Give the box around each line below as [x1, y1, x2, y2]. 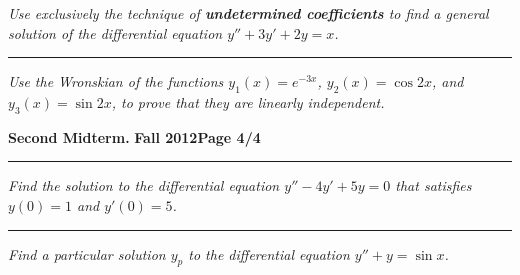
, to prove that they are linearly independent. [111, 91, 385, 112]
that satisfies [395, 175, 472, 196]
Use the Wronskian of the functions [8, 71, 224, 92]
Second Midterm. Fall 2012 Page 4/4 [8, 126, 261, 147]
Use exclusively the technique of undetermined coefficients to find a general [8, 3, 489, 23]
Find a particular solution [8, 243, 166, 264]
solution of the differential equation [8, 22, 223, 43]
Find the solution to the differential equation [8, 175, 280, 196]
